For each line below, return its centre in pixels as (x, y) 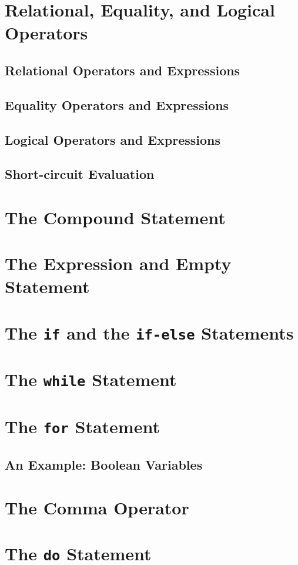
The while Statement (91, 379)
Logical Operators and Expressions (113, 139)
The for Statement (82, 426)
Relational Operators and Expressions (123, 70)
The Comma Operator (97, 508)
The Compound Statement (115, 217)
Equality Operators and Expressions (117, 104)
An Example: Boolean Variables (104, 464)
